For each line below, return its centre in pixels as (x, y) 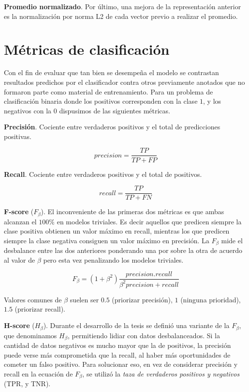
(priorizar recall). (40, 309)
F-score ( (19, 212)
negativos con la (28, 110)
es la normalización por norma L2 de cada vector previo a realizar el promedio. (121, 16)
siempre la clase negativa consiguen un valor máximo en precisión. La (107, 240)
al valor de (20, 259)
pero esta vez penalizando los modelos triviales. (113, 259)
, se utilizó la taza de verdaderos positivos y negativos (161, 373)
